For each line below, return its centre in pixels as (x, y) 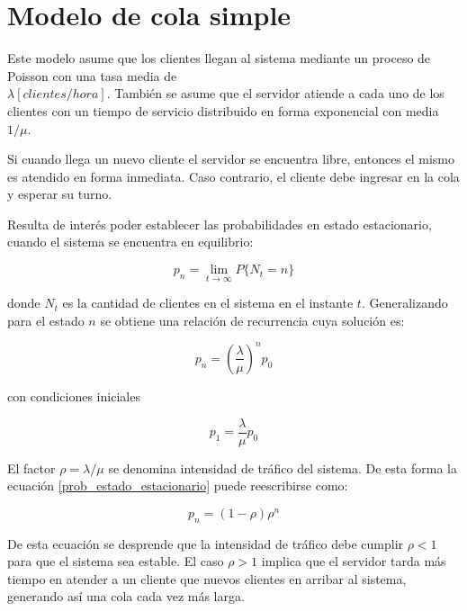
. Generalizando (404, 303)
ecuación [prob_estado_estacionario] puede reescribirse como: (178, 485)
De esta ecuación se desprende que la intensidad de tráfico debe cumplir (206, 543)
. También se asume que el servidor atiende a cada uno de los (275, 93)
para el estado (46, 320)
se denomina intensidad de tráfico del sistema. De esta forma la (283, 467)
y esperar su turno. (60, 194)
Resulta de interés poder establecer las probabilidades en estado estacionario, (220, 224)
